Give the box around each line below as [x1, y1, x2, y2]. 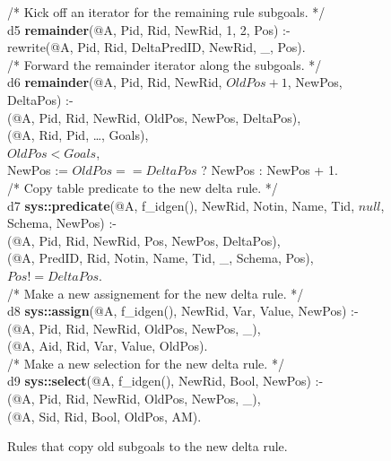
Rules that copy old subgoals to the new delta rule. [7, 437, 288, 456]
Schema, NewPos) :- [7, 213, 117, 232]
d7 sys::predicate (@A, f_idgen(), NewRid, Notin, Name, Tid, [7, 196, 355, 214]
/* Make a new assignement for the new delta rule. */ [7, 283, 304, 302]
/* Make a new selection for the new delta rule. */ [7, 353, 284, 372]
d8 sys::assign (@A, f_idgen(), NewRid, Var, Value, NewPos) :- [7, 301, 359, 320]
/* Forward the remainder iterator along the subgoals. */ [7, 55, 322, 74]
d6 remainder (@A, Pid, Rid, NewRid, [7, 73, 222, 91]
